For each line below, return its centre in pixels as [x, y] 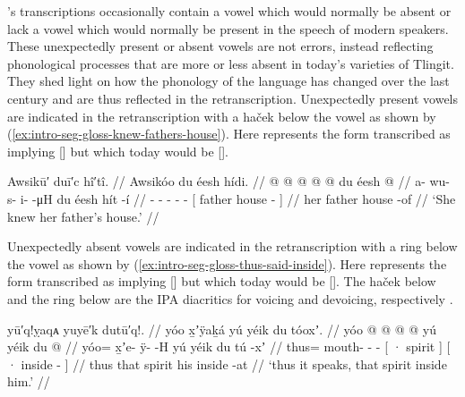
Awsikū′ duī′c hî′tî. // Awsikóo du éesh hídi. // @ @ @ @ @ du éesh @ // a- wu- [229, 181]
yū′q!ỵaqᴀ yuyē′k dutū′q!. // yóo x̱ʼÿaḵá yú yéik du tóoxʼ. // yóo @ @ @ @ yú [222, 329]
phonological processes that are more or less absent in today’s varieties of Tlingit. [231, 63]
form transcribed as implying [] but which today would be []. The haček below [222, 281]
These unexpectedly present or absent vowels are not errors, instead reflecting [220, 46]
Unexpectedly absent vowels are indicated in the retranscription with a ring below [232, 246]
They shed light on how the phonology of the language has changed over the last [228, 81]
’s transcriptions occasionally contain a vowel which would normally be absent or [229, 11]
